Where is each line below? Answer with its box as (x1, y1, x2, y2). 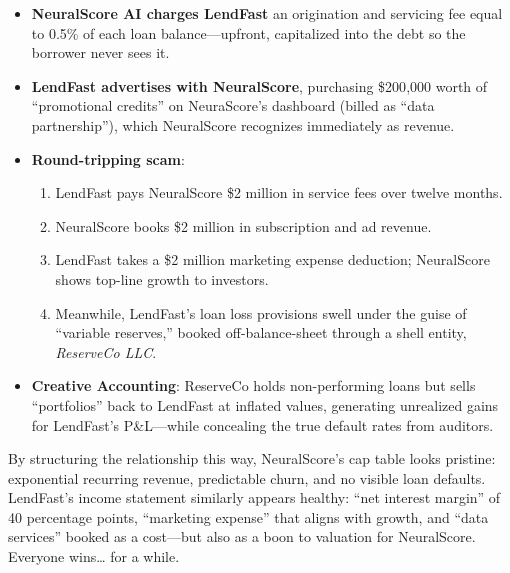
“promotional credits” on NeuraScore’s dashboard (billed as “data (31, 95, 435, 116)
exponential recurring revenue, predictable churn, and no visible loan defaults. (8, 467, 486, 488)
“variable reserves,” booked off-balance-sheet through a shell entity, (55, 322, 467, 343)
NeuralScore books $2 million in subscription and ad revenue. (55, 215, 432, 236)
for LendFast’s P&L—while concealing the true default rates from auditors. (31, 414, 494, 435)
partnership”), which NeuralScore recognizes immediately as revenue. (31, 114, 455, 135)
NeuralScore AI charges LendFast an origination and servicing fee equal (31, 3, 503, 23)
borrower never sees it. (31, 42, 170, 63)
